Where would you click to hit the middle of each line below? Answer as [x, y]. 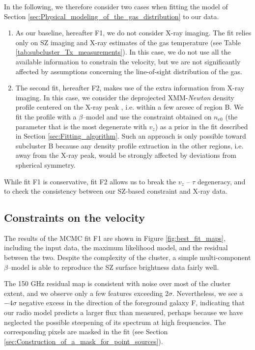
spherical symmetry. [45, 164]
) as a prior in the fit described [201, 126]
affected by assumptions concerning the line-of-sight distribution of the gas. [129, 71]
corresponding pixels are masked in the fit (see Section [86, 332]
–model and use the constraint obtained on [147, 116]
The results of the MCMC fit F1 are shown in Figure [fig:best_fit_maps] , [115, 238]
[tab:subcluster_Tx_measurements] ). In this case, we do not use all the [123, 52]
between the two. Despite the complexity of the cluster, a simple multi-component [127, 257]
